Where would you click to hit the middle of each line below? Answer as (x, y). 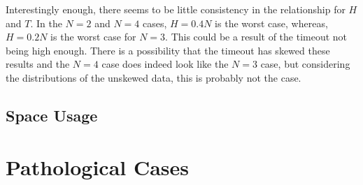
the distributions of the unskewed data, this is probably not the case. (154, 77)
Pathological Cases (98, 166)
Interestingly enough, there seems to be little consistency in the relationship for (176, 9)
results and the (38, 64)
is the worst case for (93, 37)
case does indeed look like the (165, 64)
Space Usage (52, 115)
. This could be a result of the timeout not (256, 37)
